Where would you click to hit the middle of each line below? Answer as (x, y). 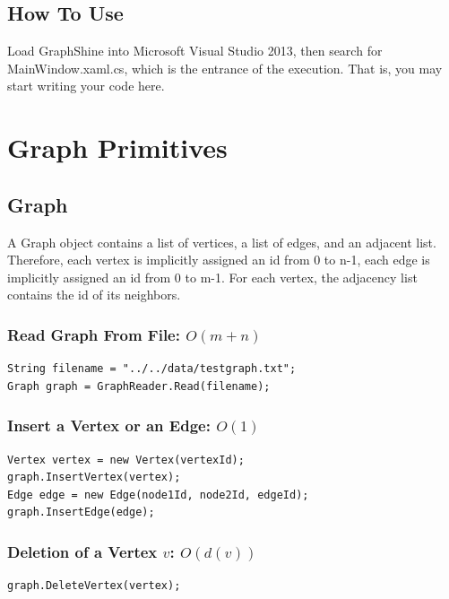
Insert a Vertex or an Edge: (109, 425)
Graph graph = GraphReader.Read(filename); (139, 386)
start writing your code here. (86, 86)
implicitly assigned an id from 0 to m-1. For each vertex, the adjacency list (212, 277)
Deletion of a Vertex (82, 551)
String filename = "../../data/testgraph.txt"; (152, 369)
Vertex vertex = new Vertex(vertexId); (126, 460)
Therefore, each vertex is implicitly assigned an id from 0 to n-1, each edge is (219, 260)
